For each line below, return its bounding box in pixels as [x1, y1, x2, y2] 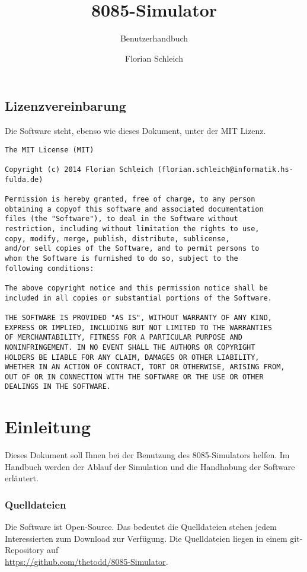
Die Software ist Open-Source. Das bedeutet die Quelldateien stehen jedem [5, 520, 277, 533]
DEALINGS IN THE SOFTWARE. [5, 382, 111, 391]
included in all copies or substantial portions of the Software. [5, 293, 273, 302]
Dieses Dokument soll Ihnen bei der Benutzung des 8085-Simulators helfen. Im [5, 449, 290, 461]
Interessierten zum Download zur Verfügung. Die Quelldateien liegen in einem [5, 532, 287, 544]
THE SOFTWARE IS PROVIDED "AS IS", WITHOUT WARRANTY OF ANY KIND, [5, 313, 273, 322]
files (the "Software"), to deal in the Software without [5, 215, 238, 223]
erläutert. [5, 472, 39, 484]
